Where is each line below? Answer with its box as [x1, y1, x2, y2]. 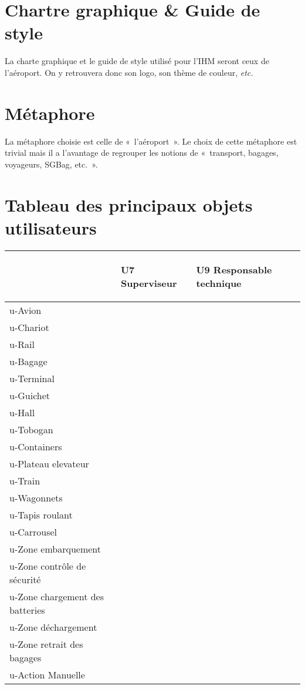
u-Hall [9, 405, 35, 419]
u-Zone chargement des [9, 589, 104, 603]
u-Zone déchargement [9, 620, 97, 634]
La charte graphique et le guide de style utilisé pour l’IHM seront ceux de [5, 55, 269, 67]
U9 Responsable [196, 262, 272, 276]
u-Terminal [9, 371, 55, 385]
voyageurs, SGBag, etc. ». [5, 158, 98, 170]
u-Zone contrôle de [9, 558, 86, 573]
